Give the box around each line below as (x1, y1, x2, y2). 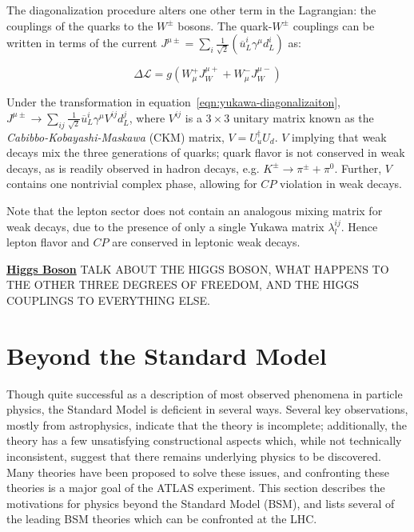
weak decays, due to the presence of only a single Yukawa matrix (6, 218, 324, 234)
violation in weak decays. (280, 175, 402, 192)
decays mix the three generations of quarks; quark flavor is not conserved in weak (6, 144, 405, 161)
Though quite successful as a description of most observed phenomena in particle (6, 385, 403, 402)
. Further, (334, 159, 382, 176)
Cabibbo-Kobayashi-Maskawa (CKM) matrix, (6, 128, 225, 145)
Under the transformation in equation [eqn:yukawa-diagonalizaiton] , (6, 94, 340, 110)
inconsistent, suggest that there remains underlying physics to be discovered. (6, 448, 381, 465)
